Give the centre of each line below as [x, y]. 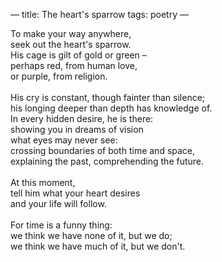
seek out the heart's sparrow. [71, 44]
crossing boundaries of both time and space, [103, 150]
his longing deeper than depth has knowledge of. [111, 108]
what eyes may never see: [64, 140]
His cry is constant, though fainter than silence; [108, 97]
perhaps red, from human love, [74, 65]
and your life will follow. [58, 203]
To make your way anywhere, [71, 33]
